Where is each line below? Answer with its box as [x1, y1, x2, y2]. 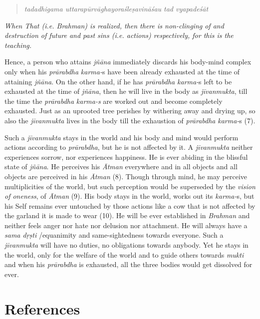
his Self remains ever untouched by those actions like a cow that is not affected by [4, 200, 256, 211]
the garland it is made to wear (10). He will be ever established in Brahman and [4, 210, 250, 221]
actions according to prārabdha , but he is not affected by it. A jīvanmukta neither [4, 142, 253, 152]
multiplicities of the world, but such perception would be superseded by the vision [4, 181, 256, 191]
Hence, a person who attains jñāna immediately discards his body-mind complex [4, 56, 252, 67]
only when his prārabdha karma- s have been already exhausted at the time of [4, 66, 240, 76]
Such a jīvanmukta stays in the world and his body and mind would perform [4, 132, 239, 142]
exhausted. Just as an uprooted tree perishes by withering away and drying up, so [4, 105, 256, 116]
